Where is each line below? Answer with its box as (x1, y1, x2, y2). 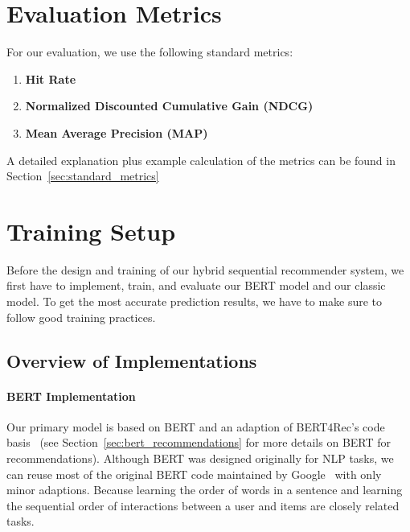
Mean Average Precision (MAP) (25, 124, 208, 141)
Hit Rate (25, 70, 76, 87)
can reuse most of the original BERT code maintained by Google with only (6, 465, 382, 482)
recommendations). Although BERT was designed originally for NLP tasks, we (6, 449, 394, 466)
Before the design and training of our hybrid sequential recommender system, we (6, 261, 404, 278)
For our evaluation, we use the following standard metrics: (6, 43, 293, 60)
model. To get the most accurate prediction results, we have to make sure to (6, 293, 383, 309)
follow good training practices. (6, 308, 156, 325)
